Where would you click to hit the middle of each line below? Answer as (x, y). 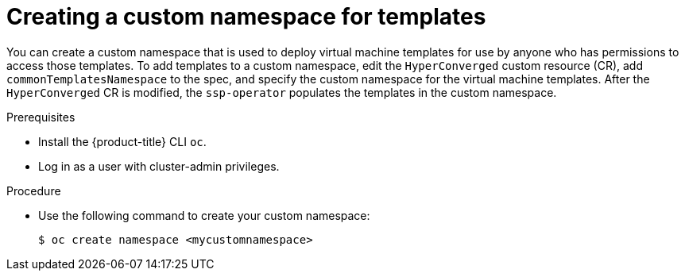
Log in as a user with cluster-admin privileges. (159, 166)
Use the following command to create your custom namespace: (204, 215)
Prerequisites (41, 117)
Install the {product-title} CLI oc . (122, 141)
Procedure (34, 190)
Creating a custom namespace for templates (246, 17)
